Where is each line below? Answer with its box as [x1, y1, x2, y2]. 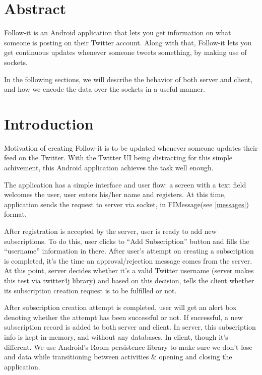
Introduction [4, 113, 94, 134]
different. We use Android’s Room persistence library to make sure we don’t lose [4, 341, 252, 352]
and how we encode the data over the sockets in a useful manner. [4, 84, 205, 94]
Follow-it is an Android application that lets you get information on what [4, 27, 231, 38]
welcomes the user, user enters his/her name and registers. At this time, [4, 189, 226, 200]
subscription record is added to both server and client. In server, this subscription [4, 322, 256, 332]
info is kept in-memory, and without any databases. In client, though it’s [4, 331, 228, 342]
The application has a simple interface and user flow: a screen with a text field [4, 179, 246, 190]
